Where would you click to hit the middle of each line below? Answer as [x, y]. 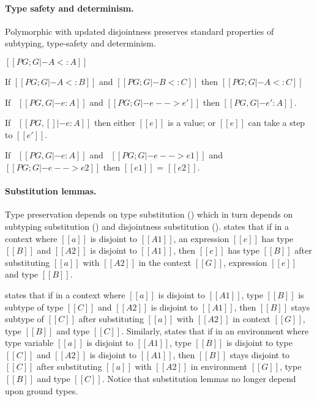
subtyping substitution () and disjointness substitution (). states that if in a [147, 226]
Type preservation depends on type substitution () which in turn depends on [149, 214]
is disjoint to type [259, 343]
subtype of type [34, 307]
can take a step [277, 123]
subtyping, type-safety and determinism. [80, 43]
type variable [29, 343]
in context [252, 319]
